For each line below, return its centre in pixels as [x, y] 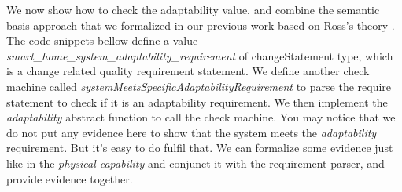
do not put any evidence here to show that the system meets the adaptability [192, 132]
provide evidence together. [70, 178]
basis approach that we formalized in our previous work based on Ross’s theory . [201, 25]
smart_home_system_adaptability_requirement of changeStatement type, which [200, 55]
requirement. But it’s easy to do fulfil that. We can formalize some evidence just [200, 148]
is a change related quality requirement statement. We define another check [188, 71]
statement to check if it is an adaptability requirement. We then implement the [197, 101]
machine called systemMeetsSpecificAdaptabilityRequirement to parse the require [199, 86]
